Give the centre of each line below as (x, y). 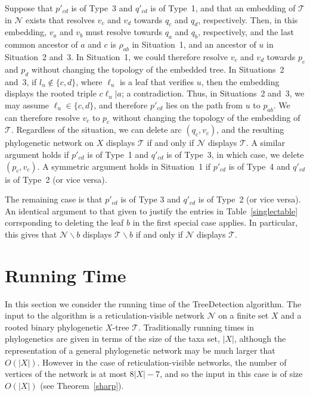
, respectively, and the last (246, 32)
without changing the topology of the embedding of (206, 117)
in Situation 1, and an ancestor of (194, 44)
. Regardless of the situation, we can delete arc (96, 130)
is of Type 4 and (259, 166)
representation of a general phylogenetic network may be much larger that (140, 350)
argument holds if (37, 154)
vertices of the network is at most (66, 374)
